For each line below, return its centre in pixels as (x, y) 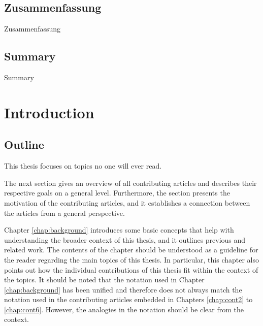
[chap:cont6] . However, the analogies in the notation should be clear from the (124, 309)
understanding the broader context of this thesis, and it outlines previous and (125, 239)
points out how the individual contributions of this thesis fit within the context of (131, 269)
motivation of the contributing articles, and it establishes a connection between (127, 202)
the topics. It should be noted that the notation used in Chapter (104, 280)
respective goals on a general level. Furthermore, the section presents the (117, 193)
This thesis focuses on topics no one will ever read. (83, 166)
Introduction (49, 112)
